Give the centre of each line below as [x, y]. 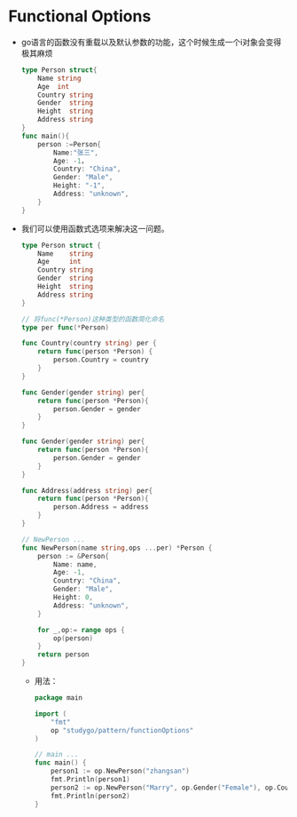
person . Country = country [101, 360]
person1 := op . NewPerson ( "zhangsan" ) [120, 771]
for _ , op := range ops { [82, 630]
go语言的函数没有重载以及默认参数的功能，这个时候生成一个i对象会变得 [151, 42]
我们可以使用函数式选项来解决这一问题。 [95, 228]
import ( [51, 714]
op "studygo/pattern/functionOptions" [122, 730]
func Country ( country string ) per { [89, 344]
